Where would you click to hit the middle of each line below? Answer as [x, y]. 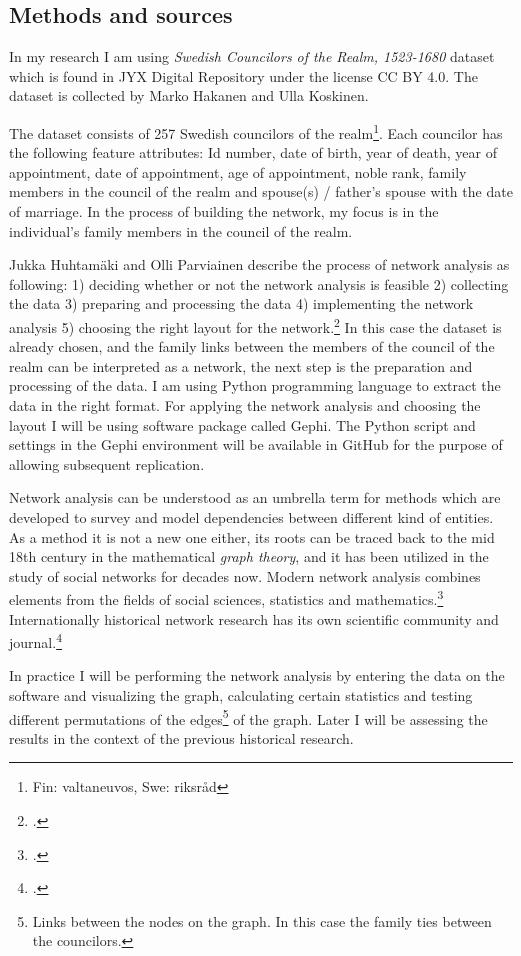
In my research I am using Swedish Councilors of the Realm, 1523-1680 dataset [252, 56]
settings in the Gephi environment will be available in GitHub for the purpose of [256, 444]
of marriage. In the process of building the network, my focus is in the [224, 211]
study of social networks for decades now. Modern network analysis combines [245, 575]
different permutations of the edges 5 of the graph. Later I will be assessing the [248, 717]
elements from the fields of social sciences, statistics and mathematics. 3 [226, 598]
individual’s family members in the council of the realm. [181, 230]
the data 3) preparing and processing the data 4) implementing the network [241, 303]
